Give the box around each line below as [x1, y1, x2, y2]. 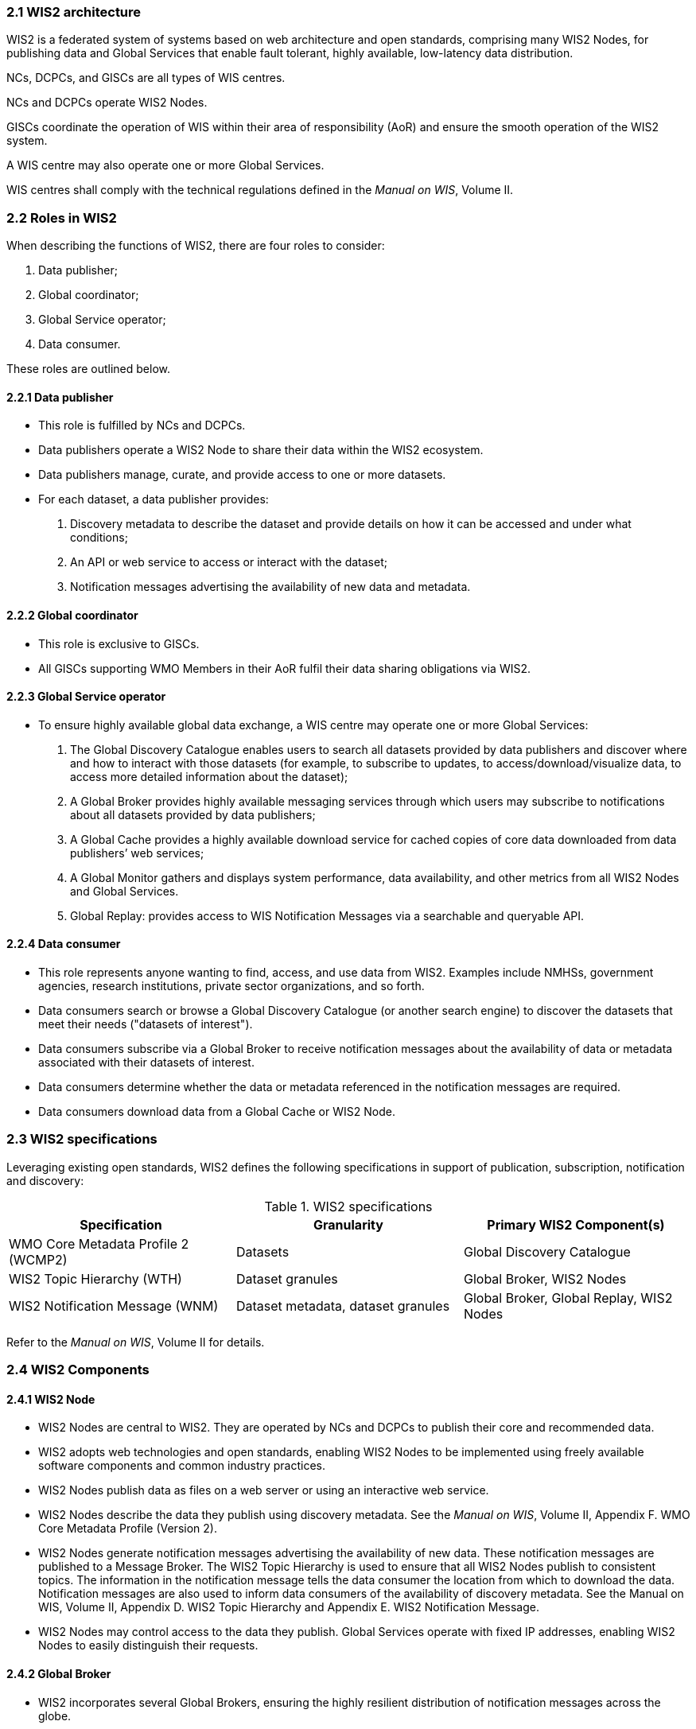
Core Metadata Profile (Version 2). [38, 1521, 217, 1536]
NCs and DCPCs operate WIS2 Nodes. [6, 95, 208, 110]
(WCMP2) [9, 1251, 68, 1268]
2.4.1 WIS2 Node [6, 1392, 95, 1406]
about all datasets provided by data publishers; [70, 807, 316, 822]
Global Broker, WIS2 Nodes [463, 1270, 627, 1287]
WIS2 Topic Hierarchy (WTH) [9, 1270, 182, 1287]
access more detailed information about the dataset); [70, 769, 348, 783]
